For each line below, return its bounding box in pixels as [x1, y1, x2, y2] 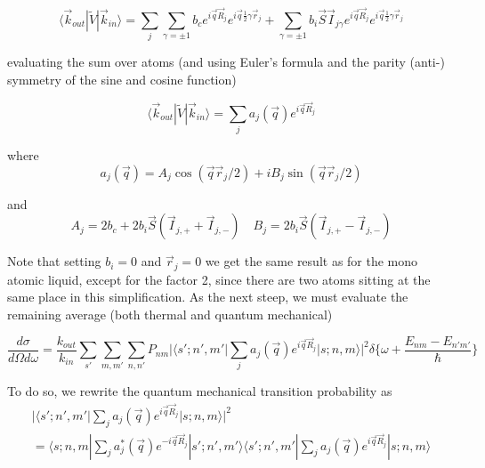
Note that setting [7, 252, 101, 270]
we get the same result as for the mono [205, 252, 418, 270]
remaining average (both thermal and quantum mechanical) [7, 305, 333, 324]
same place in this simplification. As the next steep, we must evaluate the [7, 287, 408, 306]
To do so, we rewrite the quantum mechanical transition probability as [7, 382, 392, 400]
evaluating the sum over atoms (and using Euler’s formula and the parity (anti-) [7, 52, 445, 71]
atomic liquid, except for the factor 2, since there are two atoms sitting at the [7, 270, 431, 288]
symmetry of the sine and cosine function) [7, 69, 237, 88]
